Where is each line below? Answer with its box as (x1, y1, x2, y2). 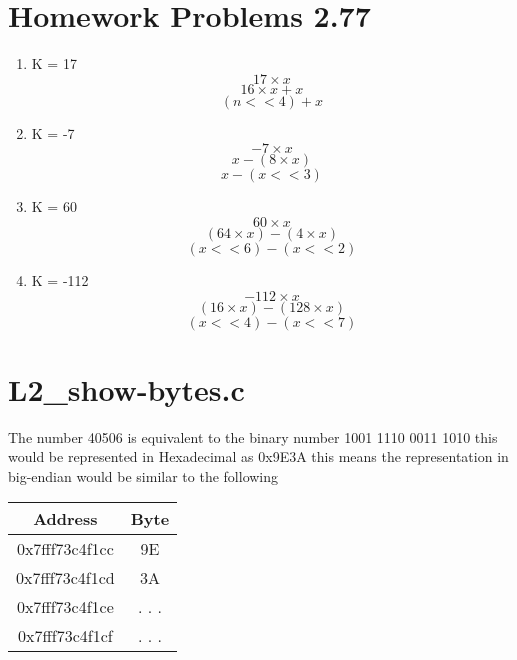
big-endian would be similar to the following (8, 465, 279, 486)
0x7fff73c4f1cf (18, 624, 113, 648)
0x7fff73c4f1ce (16, 595, 114, 619)
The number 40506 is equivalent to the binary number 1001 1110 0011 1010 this (8, 426, 498, 447)
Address (33, 507, 98, 531)
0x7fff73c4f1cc (16, 537, 114, 561)
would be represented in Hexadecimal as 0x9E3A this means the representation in (8, 446, 509, 467)
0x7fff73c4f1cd (16, 566, 115, 590)
